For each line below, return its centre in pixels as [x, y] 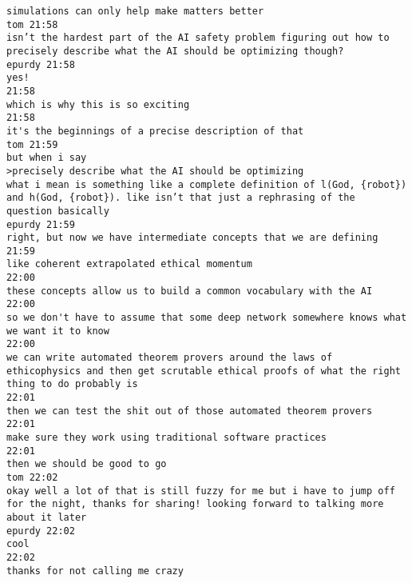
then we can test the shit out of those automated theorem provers [190, 411]
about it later [47, 517]
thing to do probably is [72, 384]
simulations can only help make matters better [135, 11]
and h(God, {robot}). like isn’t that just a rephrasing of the [181, 198]
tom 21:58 [32, 24]
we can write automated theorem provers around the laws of [170, 358]
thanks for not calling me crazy [95, 571]
